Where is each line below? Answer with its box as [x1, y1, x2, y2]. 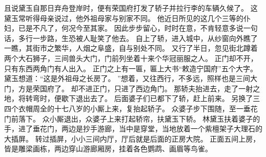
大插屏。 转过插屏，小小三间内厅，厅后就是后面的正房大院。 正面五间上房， [4, 133, 260, 144]
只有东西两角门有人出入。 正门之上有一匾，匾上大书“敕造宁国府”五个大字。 [4, 63, 257, 73]
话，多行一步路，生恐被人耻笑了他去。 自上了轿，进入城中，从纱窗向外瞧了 [4, 32, 258, 43]
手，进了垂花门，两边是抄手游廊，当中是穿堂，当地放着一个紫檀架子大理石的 [4, 123, 262, 134]
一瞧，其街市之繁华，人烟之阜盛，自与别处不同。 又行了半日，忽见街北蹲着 [4, 43, 258, 53]
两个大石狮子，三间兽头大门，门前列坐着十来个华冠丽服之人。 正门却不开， [4, 52, 258, 63]
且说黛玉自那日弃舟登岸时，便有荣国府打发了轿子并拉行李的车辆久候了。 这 [4, 3, 258, 13]
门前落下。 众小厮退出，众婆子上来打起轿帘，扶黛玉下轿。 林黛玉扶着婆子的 [4, 113, 260, 124]
